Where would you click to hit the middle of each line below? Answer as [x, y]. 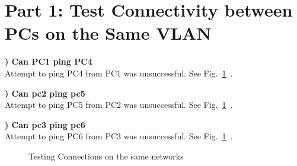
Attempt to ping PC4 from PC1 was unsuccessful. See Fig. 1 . [119, 73]
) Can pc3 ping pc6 [45, 124]
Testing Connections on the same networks [106, 156]
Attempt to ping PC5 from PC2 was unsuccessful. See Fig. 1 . [119, 105]
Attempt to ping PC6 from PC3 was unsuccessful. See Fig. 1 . [119, 136]
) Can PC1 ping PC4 [49, 61]
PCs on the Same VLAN [108, 33]
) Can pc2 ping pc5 [45, 93]
